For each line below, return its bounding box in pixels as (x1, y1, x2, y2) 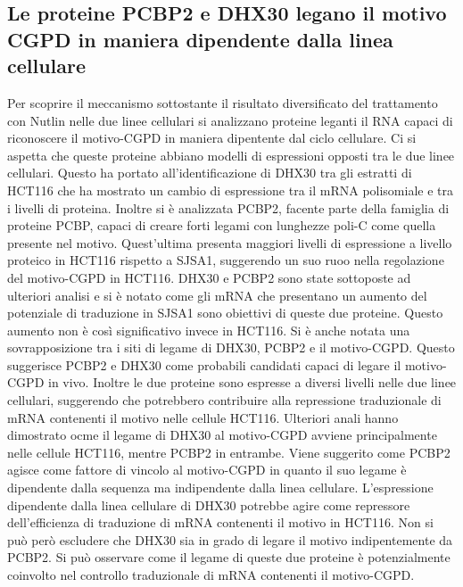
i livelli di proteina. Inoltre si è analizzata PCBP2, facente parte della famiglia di (7, 198, 450, 217)
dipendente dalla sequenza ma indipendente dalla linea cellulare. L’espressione (7, 478, 434, 497)
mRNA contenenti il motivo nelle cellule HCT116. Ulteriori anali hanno (7, 408, 399, 426)
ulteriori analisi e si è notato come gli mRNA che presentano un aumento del (7, 285, 427, 304)
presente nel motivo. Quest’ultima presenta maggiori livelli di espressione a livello (7, 233, 452, 252)
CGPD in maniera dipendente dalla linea (7, 25, 393, 53)
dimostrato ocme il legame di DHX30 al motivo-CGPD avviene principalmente (7, 426, 437, 444)
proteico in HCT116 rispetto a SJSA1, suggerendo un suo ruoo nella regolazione (7, 251, 444, 269)
